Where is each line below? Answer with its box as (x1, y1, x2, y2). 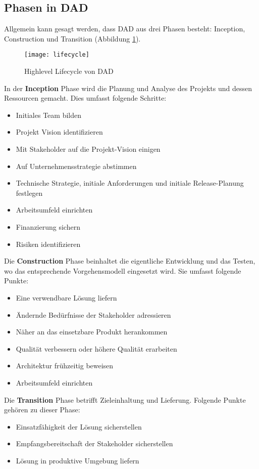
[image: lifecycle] (24, 51, 89, 59)
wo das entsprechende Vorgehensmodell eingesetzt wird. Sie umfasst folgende (4, 265, 241, 276)
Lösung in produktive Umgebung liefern (16, 455, 139, 465)
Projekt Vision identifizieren (16, 126, 103, 137)
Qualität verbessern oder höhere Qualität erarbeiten (16, 343, 177, 354)
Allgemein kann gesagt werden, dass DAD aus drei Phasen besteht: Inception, (4, 23, 245, 34)
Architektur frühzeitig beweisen (16, 360, 114, 371)
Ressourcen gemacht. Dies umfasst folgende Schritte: (4, 93, 167, 103)
